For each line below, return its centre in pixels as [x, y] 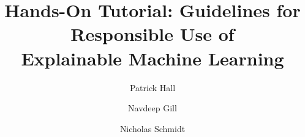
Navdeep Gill [152, 108]
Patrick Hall [152, 87]
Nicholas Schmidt [152, 128]
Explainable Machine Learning [152, 58]
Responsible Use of [152, 34]
